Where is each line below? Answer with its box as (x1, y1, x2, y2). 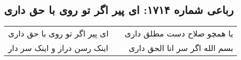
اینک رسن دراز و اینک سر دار (8, 42, 108, 54)
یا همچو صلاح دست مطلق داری (125, 27, 233, 39)
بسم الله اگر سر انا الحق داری (129, 42, 233, 54)
